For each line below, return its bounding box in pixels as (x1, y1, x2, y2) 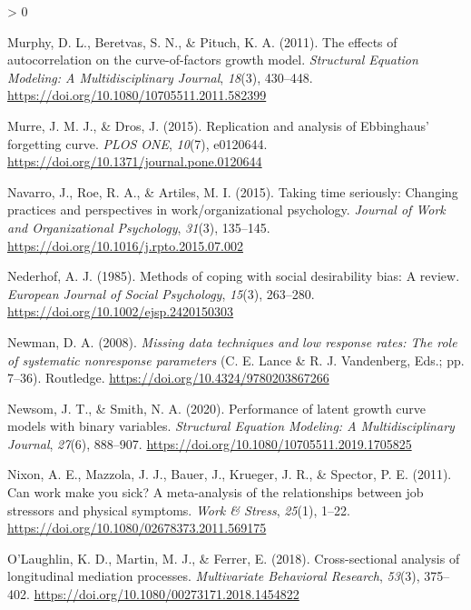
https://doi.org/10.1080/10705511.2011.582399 (7, 85, 267, 105)
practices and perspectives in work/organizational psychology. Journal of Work (7, 200, 446, 219)
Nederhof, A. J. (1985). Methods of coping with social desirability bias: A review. (7, 266, 460, 285)
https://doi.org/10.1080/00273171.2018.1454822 (34, 585, 299, 604)
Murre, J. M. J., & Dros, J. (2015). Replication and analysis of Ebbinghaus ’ (7, 115, 429, 135)
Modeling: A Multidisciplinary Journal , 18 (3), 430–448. (7, 67, 313, 86)
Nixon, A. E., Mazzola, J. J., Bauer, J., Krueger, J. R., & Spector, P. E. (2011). (7, 465, 452, 484)
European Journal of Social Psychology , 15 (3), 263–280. (7, 284, 315, 303)
